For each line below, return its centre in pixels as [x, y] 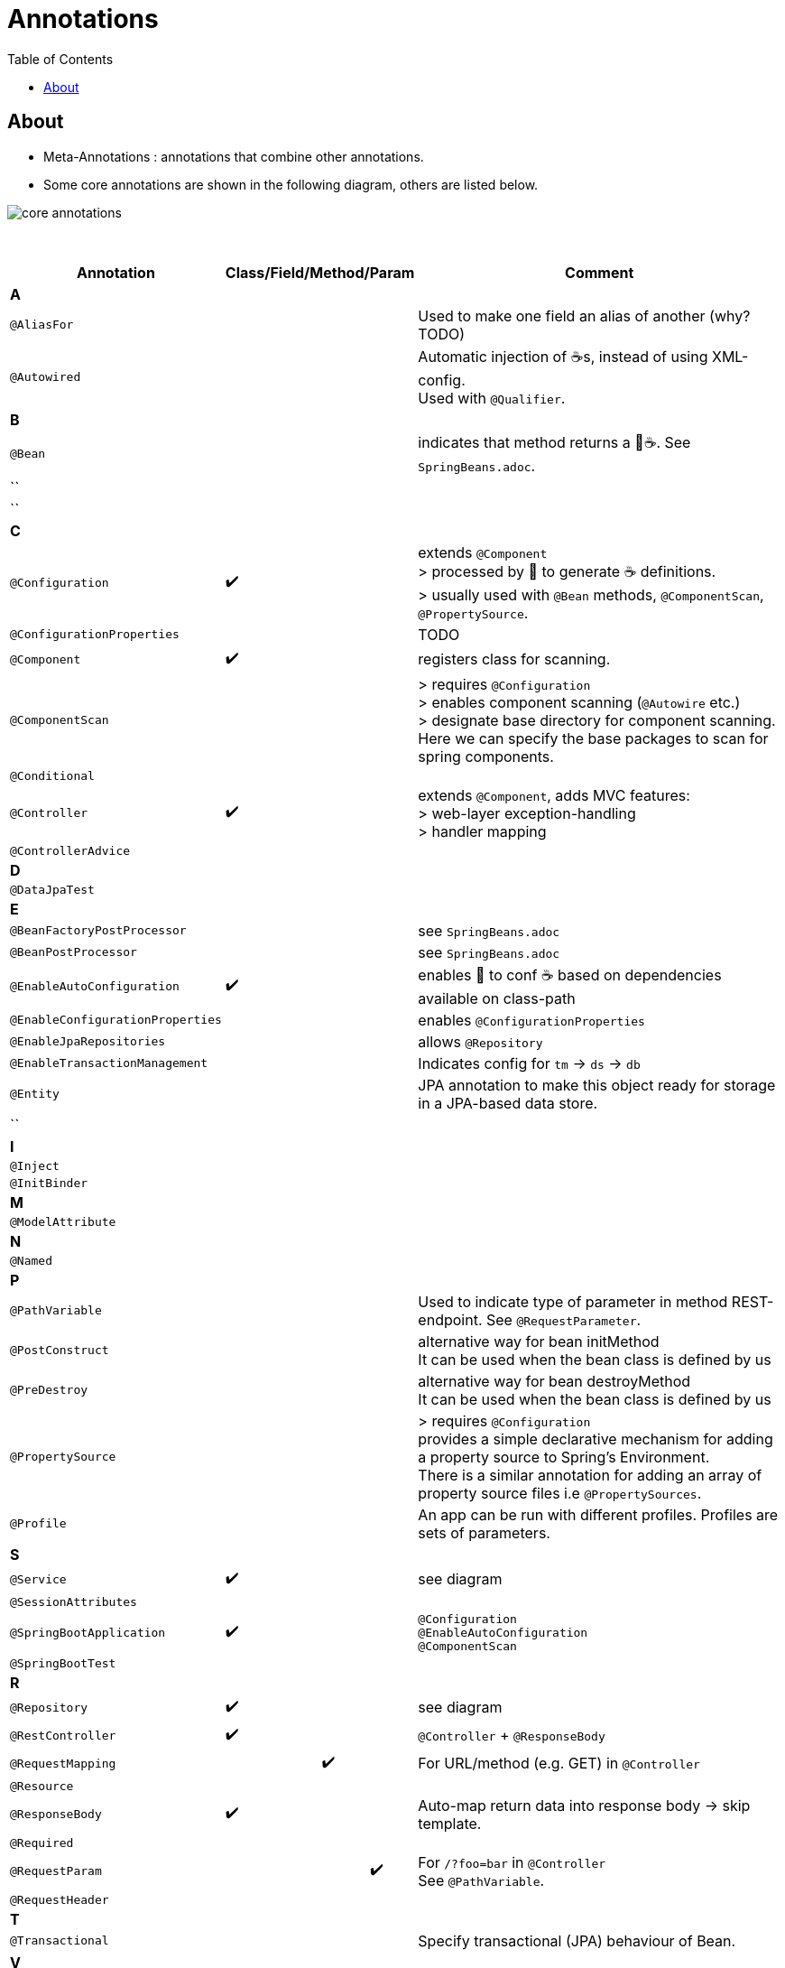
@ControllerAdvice [70, 850]
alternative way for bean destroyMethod [554, 1381]
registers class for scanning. [514, 659]
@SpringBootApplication [88, 1632]
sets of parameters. [484, 1532]
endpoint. [450, 1319]
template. [450, 1823]
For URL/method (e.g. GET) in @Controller [559, 1764]
